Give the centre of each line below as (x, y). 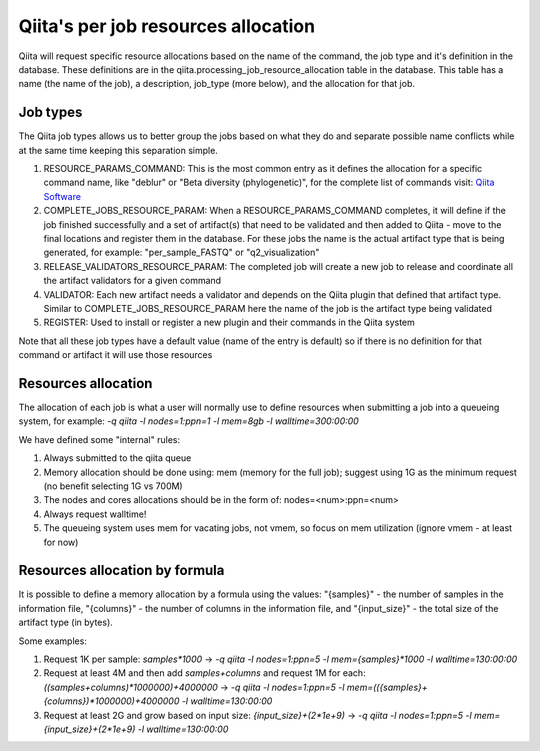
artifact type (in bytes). (66, 622)
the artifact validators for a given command (132, 281)
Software (62, 196)
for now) (61, 542)
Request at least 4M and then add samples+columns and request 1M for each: (204, 673)
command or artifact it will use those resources (115, 355)
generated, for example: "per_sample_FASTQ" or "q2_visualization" (181, 252)
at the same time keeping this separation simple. (118, 150)
